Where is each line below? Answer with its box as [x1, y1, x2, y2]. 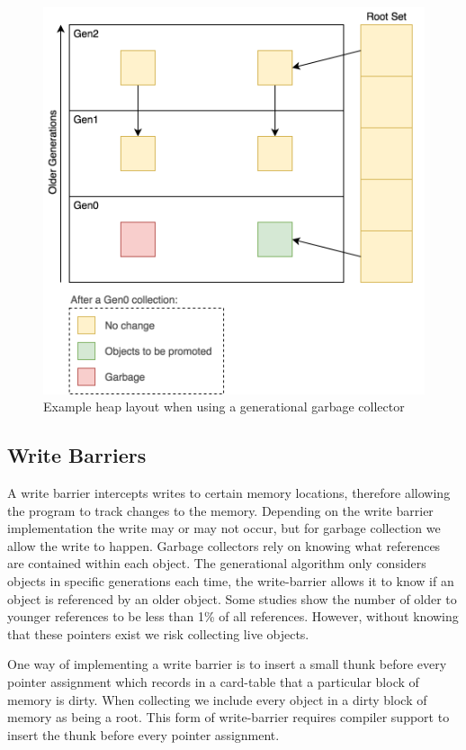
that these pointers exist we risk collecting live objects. [7, 624, 309, 643]
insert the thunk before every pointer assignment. [7, 725, 280, 744]
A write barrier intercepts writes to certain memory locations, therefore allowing [7, 483, 451, 502]
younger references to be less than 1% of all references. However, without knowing [7, 607, 459, 626]
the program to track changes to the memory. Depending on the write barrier [7, 501, 434, 520]
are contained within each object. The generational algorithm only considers [7, 554, 426, 573]
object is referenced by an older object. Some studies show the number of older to [7, 589, 457, 608]
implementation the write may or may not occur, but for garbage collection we [7, 519, 441, 538]
